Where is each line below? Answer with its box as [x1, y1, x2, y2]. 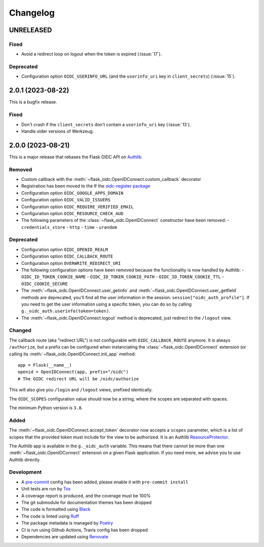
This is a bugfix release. [9, 99, 57, 105]
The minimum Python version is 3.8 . [9, 405, 83, 411]
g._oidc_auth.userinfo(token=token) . [21, 308, 110, 314]
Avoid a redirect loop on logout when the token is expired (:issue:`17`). [21, 51, 162, 57]
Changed [9, 327, 32, 334]
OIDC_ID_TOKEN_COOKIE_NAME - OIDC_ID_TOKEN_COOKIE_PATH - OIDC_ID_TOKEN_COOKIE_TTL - [21, 274, 224, 280]
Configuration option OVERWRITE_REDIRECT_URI [21, 260, 121, 266]
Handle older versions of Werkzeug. [21, 128, 94, 134]
